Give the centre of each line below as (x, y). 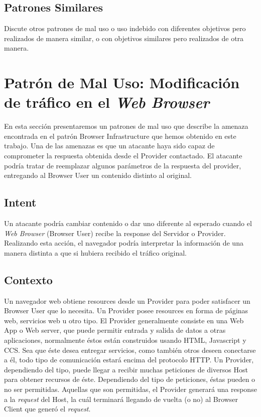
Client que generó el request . (47, 409)
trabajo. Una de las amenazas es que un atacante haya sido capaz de (109, 146)
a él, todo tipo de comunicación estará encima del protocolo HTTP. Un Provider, (129, 360)
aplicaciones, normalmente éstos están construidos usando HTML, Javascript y (125, 340)
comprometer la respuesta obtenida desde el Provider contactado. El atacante (123, 156)
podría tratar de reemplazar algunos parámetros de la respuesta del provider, (123, 165)
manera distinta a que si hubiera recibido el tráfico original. (95, 252)
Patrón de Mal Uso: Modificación (122, 82)
